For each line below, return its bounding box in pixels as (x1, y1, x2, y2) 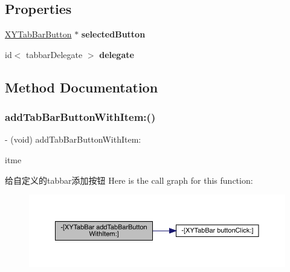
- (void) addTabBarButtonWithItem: (5, 133, 141, 146)
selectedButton (81, 28, 146, 40)
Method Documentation (5, 77, 158, 96)
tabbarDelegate (26, 48, 83, 60)
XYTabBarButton (5, 28, 72, 40)
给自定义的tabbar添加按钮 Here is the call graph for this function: (5, 173, 253, 186)
